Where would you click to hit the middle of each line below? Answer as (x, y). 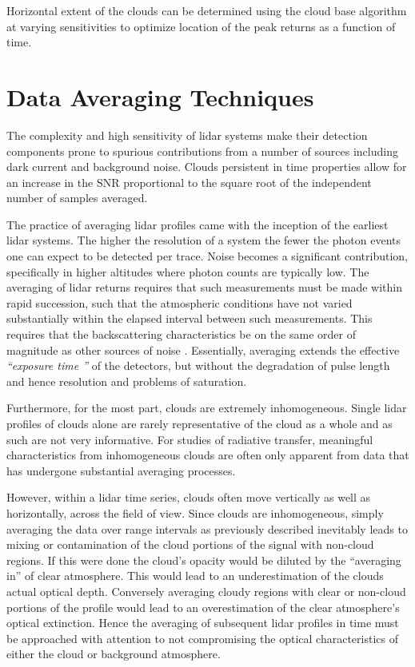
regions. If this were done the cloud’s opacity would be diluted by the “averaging (204, 560)
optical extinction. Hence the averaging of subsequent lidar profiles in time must (203, 623)
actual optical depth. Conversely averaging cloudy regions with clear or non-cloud (206, 591)
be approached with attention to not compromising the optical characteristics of (202, 638)
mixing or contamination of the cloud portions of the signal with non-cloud (190, 544)
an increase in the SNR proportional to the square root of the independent (189, 182)
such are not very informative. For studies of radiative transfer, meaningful (190, 439)
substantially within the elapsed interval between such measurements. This (190, 318)
